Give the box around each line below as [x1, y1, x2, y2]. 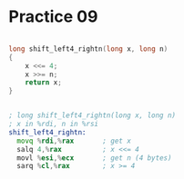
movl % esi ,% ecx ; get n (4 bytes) [16, 153, 172, 163]
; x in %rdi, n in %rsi [8, 120, 99, 129]
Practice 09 [8, 6, 98, 27]
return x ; [25, 78, 63, 87]
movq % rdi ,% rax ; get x [16, 136, 131, 145]
